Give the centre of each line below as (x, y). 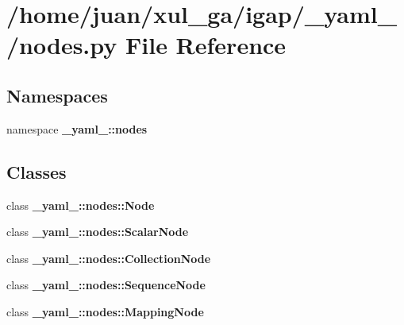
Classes (37, 171)
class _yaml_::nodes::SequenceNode (106, 285)
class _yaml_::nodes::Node (81, 205)
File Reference (206, 45)
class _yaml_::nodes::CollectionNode (109, 258)
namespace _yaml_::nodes (77, 128)
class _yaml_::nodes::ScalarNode (98, 232)
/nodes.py (62, 45)
